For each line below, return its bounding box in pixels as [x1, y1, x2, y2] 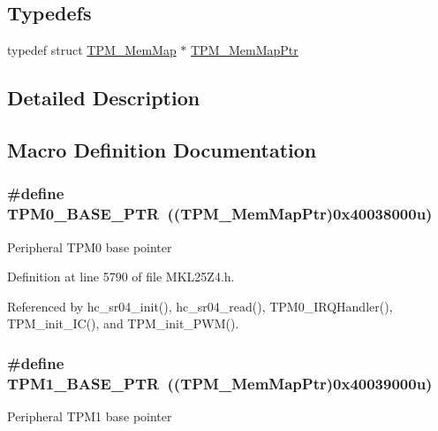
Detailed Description [7, 84, 200, 112]
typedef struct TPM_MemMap [7, 41, 177, 59]
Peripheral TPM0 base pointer [7, 237, 172, 256]
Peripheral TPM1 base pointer [7, 407, 172, 426]
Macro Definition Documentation [7, 135, 317, 163]
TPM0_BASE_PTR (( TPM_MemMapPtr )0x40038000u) [7, 203, 433, 225]
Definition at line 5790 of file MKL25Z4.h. [7, 267, 235, 286]
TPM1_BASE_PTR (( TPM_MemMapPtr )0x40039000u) [7, 372, 433, 394]
